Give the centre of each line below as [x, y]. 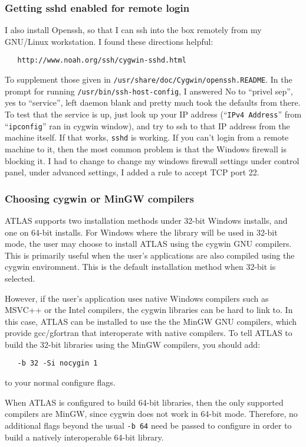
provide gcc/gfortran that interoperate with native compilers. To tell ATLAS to [149, 333]
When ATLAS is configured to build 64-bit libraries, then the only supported [144, 402]
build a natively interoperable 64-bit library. [84, 437]
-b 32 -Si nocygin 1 [57, 363]
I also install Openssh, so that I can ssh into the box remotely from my [133, 30]
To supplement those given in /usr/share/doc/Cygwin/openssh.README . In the [149, 79]
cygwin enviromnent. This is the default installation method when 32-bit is [140, 267]
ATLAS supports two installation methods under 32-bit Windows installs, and [146, 220]
